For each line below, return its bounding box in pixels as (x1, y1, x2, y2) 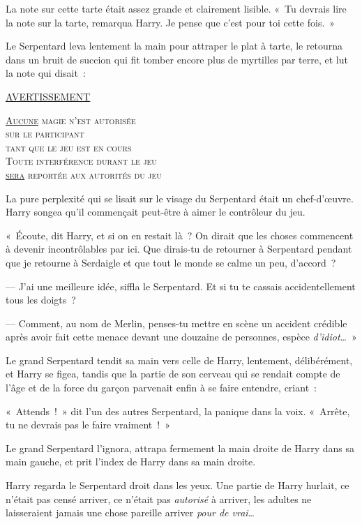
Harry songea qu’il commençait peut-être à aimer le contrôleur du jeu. (6, 204, 306, 219)
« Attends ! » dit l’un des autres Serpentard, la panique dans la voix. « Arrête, (6, 403, 350, 418)
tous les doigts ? (6, 292, 76, 307)
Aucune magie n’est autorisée (6, 112, 136, 127)
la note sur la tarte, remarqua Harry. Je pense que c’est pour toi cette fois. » (6, 15, 335, 29)
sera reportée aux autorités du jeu (6, 167, 162, 181)
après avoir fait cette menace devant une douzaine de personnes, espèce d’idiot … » (6, 329, 357, 344)
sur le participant (6, 126, 84, 141)
